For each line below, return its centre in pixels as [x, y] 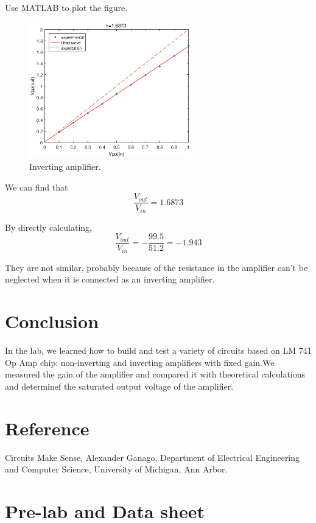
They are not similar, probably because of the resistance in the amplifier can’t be [156, 267]
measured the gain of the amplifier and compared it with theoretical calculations [155, 374]
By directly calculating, [48, 227]
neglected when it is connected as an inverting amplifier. [110, 279]
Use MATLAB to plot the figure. [66, 7]
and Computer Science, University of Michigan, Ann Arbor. [116, 469]
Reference [47, 428]
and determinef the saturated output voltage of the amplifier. [119, 386]
